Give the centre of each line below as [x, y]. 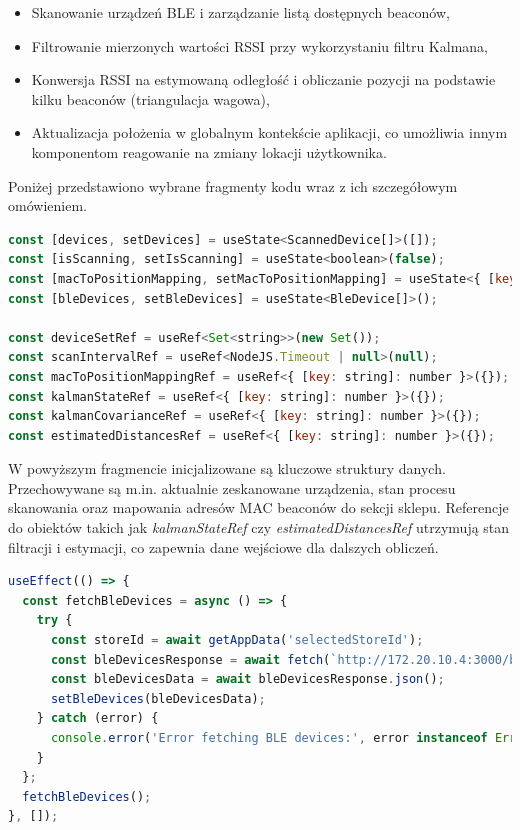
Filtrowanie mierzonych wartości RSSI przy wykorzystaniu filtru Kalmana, [259, 45]
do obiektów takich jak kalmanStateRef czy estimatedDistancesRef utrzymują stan [259, 527]
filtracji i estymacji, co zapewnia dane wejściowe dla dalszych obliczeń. [223, 546]
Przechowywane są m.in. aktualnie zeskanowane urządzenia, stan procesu [232, 487]
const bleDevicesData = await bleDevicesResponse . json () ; [247, 679]
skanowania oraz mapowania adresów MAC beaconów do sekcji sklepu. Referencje [258, 507]
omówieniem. [47, 205]
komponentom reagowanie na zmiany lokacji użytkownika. [209, 151]
